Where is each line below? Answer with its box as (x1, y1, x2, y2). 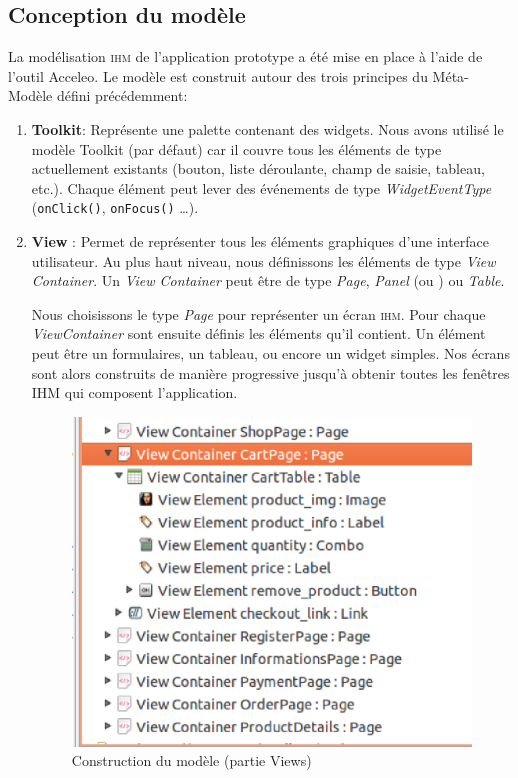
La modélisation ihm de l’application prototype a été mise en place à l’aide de (8, 46, 483, 67)
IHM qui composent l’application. (31, 382, 238, 403)
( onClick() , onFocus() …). (31, 197, 199, 218)
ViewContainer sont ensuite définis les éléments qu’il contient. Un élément (31, 323, 486, 344)
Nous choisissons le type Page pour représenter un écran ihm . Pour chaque (31, 303, 486, 324)
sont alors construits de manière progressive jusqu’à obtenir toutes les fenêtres (31, 362, 510, 383)
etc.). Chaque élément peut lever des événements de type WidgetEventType (31, 177, 492, 198)
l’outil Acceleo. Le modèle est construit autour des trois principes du (8, 65, 428, 86)
